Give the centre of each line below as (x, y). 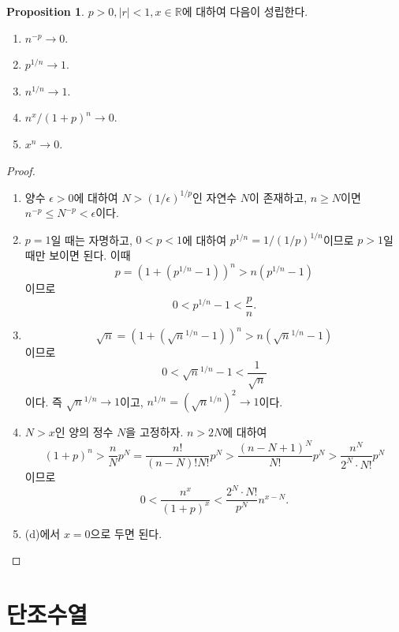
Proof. (21, 170)
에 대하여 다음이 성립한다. (245, 11)
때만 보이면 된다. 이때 (78, 254)
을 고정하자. (155, 432)
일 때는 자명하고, (91, 239)
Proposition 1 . (45, 11)
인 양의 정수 (84, 432)
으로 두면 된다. (126, 533)
